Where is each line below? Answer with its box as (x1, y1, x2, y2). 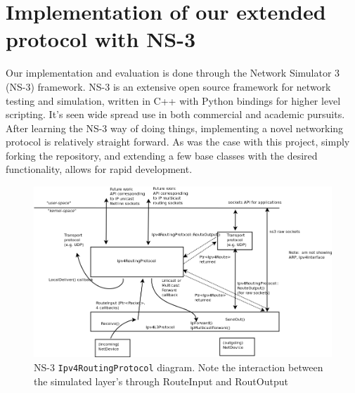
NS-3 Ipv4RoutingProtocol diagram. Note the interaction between (34, 359, 323, 374)
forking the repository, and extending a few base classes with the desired (6, 148, 318, 162)
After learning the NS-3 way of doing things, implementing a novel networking (6, 120, 344, 135)
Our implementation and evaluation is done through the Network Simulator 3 (6, 65, 340, 80)
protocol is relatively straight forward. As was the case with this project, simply (6, 134, 350, 149)
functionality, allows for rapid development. (6, 162, 193, 176)
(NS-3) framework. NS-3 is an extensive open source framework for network (6, 79, 331, 94)
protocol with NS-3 (6, 25, 196, 53)
